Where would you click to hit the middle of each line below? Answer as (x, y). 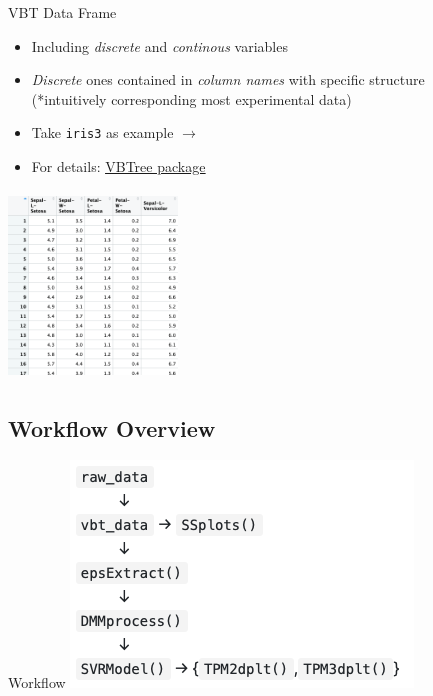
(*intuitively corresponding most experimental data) (191, 98)
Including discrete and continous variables (159, 45)
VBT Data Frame (62, 12)
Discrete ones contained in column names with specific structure (228, 79)
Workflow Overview (112, 427)
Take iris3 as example (102, 132)
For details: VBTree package (118, 166)
